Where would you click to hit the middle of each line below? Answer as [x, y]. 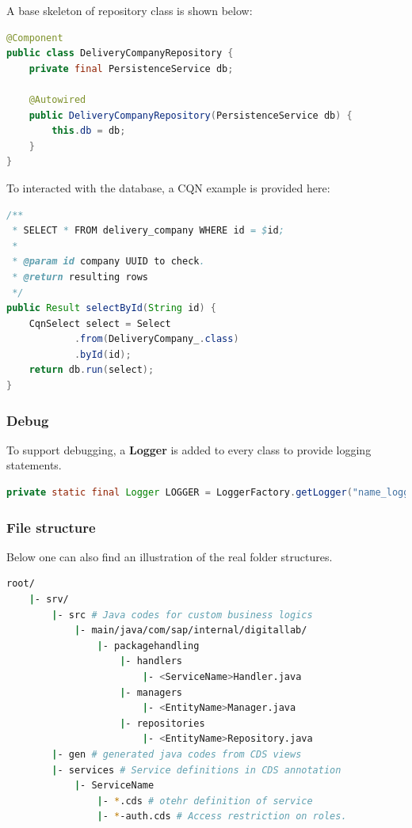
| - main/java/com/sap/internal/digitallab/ [191, 630]
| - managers [151, 692]
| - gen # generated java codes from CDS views [177, 754]
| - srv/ [49, 600]
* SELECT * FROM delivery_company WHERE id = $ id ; [148, 231]
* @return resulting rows [80, 277]
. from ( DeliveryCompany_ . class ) [156, 339]
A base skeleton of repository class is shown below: [130, 10]
